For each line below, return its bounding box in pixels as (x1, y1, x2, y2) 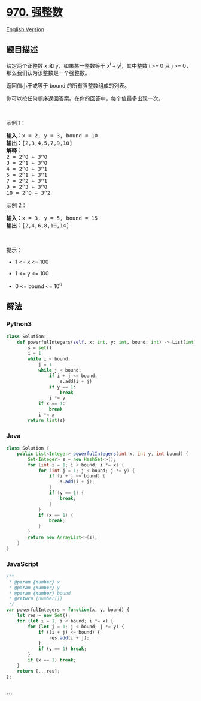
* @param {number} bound (8, 590, 71, 596)
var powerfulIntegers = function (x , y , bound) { (6, 607, 130, 613)
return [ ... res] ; (17, 668, 60, 674)
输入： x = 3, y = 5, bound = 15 (6, 215, 98, 222)
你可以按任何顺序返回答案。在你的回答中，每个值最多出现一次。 (6, 95, 163, 102)
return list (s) (28, 417, 66, 423)
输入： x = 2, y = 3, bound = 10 (6, 133, 98, 139)
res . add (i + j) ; (48, 634, 90, 641)
